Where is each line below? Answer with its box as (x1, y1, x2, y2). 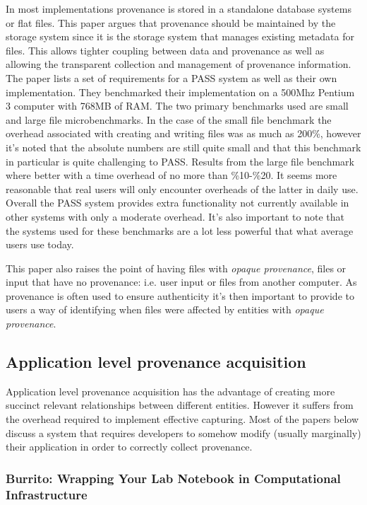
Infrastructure (6, 485, 88, 503)
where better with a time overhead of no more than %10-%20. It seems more (6, 168, 337, 182)
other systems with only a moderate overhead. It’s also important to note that (6, 209, 345, 224)
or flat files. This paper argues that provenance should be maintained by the (6, 15, 336, 30)
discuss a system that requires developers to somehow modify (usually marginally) (6, 425, 361, 440)
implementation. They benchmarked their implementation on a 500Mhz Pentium (6, 84, 355, 99)
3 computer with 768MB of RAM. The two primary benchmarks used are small (6, 98, 349, 113)
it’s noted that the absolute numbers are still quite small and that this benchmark (6, 139, 361, 154)
